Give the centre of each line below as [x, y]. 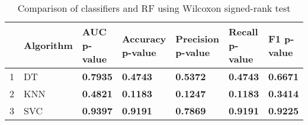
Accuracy [144, 38]
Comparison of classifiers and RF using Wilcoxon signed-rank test [154, 8]
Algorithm [48, 45]
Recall [243, 32]
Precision [197, 38]
